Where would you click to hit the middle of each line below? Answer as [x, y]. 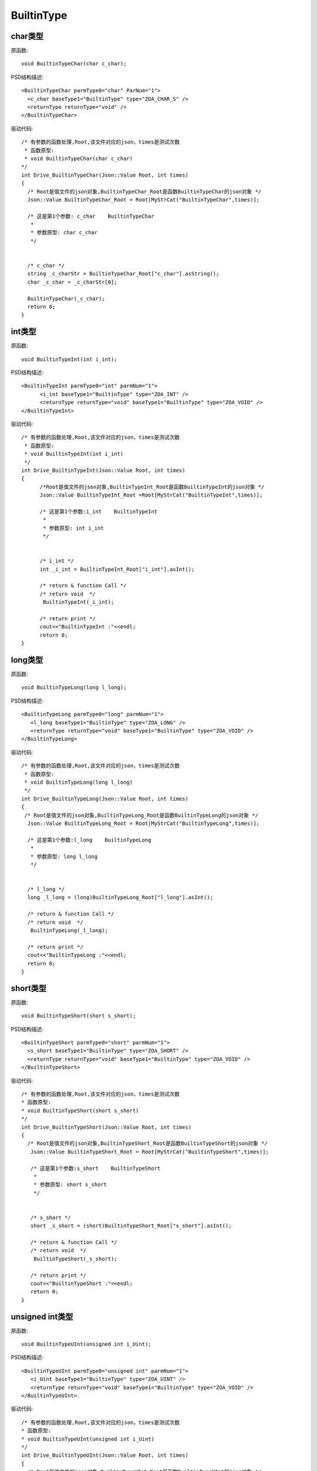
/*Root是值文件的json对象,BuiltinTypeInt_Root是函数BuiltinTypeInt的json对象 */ [152, 487]
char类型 [27, 36]
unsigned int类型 [42, 1317]
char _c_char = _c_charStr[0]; [72, 282]
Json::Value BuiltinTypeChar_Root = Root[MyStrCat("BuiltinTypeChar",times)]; [144, 199]
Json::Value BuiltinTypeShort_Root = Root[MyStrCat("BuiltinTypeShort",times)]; [150, 1151]
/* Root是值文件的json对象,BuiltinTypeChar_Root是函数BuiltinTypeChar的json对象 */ [144, 192]
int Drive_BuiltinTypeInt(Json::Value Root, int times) [103, 470]
